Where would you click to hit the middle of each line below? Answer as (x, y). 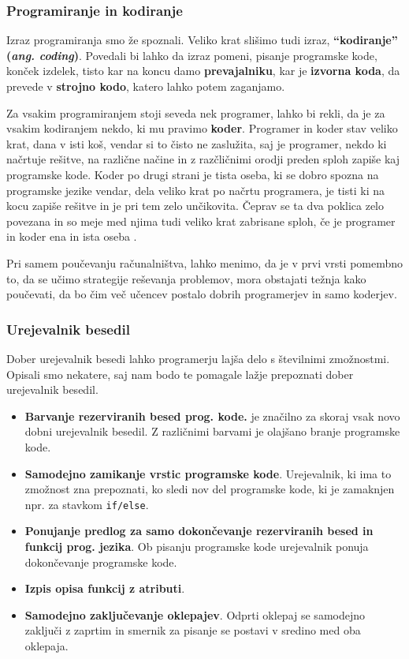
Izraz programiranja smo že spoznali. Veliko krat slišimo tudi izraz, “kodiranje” (202, 40)
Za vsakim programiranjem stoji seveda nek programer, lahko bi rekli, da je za (196, 112)
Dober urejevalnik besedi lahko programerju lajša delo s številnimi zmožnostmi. (198, 358)
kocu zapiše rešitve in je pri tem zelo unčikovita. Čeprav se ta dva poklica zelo (195, 206)
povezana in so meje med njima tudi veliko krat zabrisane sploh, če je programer (201, 221)
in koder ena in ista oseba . (72, 236)
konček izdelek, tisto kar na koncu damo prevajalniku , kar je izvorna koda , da (203, 71)
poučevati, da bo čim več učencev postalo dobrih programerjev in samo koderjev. (202, 294)
